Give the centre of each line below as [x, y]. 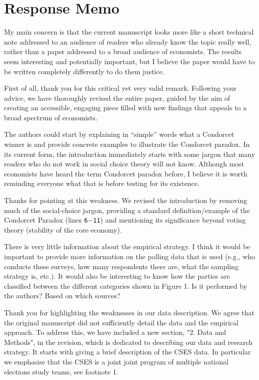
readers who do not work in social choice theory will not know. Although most [124, 164]
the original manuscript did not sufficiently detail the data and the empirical [121, 322]
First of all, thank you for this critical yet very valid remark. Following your [120, 88]
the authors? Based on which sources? [62, 296]
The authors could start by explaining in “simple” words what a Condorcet [119, 134]
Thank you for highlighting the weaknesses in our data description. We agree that [129, 313]
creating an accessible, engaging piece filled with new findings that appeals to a [125, 108]
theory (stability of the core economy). [63, 229]
